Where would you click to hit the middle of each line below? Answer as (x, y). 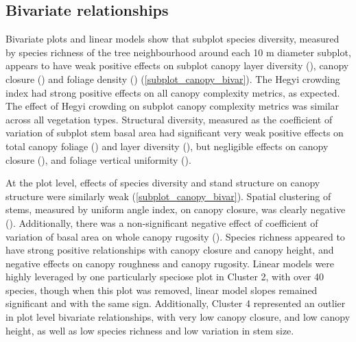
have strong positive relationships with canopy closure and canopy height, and (170, 250)
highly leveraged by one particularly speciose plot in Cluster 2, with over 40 (165, 277)
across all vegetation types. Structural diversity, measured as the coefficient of (169, 119)
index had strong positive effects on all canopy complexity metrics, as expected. (173, 92)
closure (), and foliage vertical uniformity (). (98, 159)
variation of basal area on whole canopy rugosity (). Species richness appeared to (175, 236)
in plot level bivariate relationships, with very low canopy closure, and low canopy (178, 317)
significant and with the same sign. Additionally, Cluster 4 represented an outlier (176, 303)
